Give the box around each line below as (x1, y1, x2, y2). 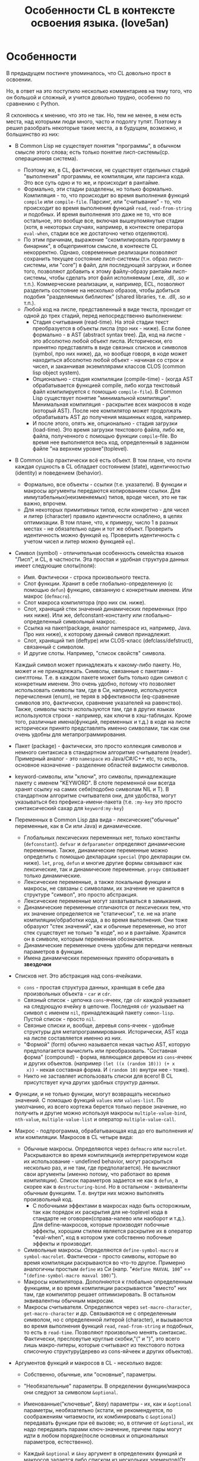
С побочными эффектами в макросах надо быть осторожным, (32, 1202, 191, 1209)
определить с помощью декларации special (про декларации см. (23, 853, 191, 860)
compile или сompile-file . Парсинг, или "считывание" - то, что (23, 198, 182, 205)
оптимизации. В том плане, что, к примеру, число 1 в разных (23, 519, 178, 526)
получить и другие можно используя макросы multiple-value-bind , (14, 1109, 187, 1116)
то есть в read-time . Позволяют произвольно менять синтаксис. (23, 1329, 187, 1336)
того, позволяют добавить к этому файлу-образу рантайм (23, 268, 172, 275)
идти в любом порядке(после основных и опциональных (23, 1432, 169, 1439)
